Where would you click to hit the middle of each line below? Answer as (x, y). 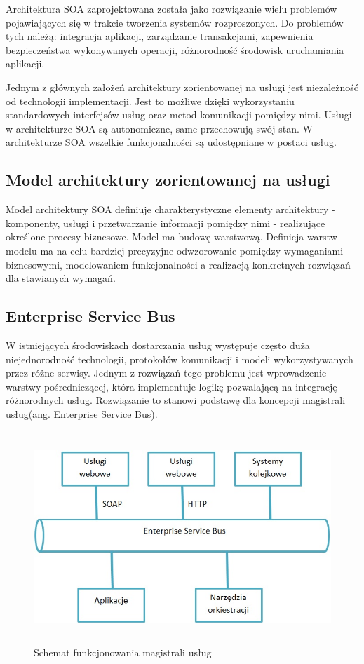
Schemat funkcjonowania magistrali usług (123, 652)
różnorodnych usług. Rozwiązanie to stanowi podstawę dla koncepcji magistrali (176, 400)
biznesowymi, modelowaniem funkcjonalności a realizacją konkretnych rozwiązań (178, 264)
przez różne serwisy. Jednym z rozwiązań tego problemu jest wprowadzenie (166, 373)
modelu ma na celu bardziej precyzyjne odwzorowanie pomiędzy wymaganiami (175, 250)
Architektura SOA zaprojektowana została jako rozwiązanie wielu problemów (171, 8)
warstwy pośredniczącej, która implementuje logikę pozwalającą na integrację (171, 386)
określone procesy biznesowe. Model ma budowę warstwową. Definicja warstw (171, 237)
